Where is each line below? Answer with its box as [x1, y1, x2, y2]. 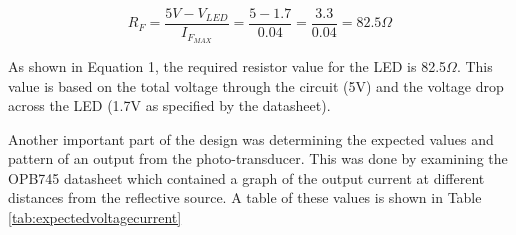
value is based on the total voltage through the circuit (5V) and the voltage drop [8, 75, 504, 96]
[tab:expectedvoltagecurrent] [8, 207, 182, 228]
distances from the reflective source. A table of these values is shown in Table [8, 187, 482, 208]
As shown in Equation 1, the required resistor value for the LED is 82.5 [8, 55, 447, 76]
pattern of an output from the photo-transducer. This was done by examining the [8, 148, 508, 169]
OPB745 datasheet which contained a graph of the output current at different [8, 167, 485, 188]
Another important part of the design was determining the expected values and [8, 128, 494, 149]
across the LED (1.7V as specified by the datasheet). [8, 95, 331, 116]
